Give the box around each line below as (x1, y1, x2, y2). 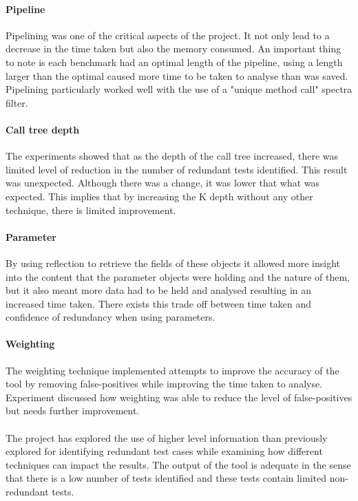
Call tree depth (6, 122, 80, 136)
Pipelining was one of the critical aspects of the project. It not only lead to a (6, 28, 330, 42)
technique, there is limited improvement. (6, 202, 176, 217)
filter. (6, 95, 28, 109)
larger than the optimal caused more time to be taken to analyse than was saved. (6, 68, 348, 83)
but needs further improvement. (6, 403, 140, 418)
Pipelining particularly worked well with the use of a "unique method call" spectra (6, 82, 352, 96)
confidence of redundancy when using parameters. (6, 310, 215, 324)
